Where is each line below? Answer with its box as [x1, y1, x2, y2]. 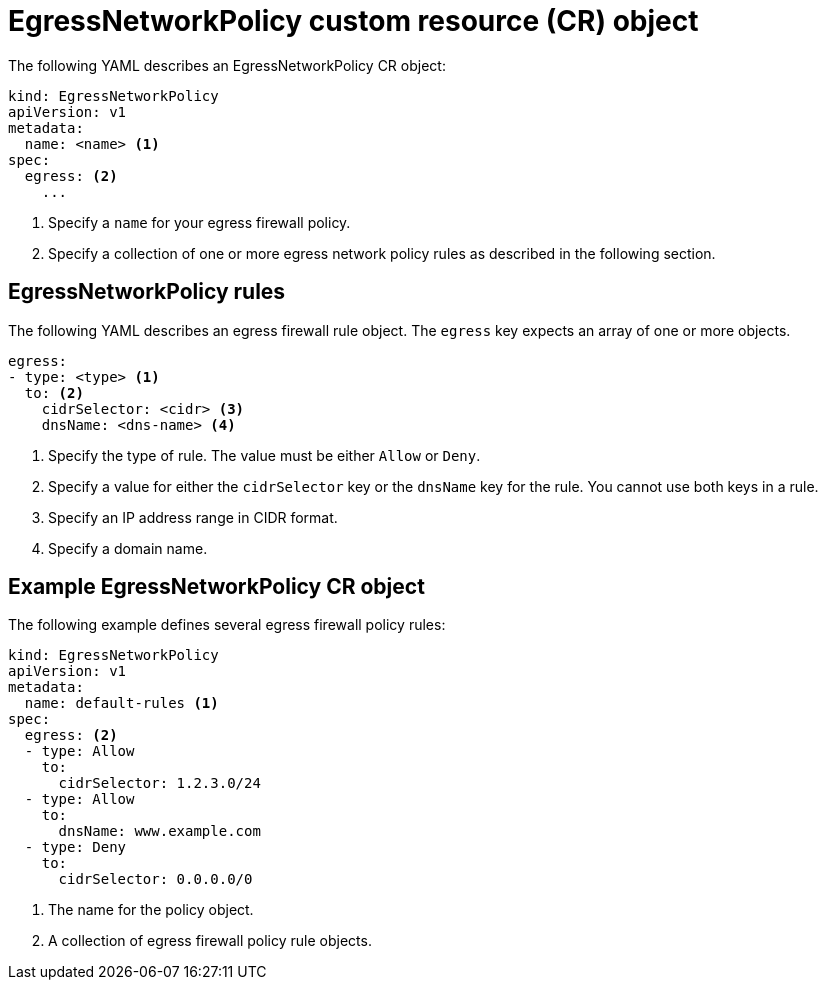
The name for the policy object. [48, 901, 254, 919]
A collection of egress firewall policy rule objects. [48, 932, 372, 950]
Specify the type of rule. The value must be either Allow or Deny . [48, 446, 481, 464]
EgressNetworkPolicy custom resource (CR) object [8, 4, 699, 38]
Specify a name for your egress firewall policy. [48, 213, 351, 231]
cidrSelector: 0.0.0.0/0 [58, 871, 253, 888]
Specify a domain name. [48, 539, 208, 557]
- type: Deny [24, 839, 127, 856]
